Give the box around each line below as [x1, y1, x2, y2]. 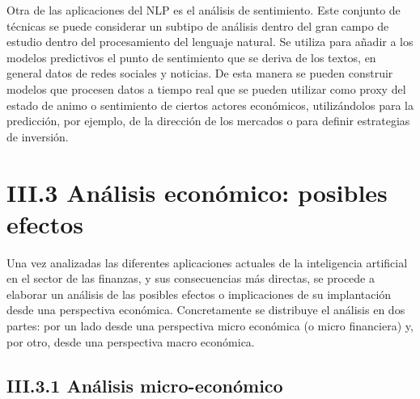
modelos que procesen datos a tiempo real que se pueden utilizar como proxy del [6, 80, 406, 97]
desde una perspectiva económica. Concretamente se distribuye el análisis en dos [6, 301, 405, 318]
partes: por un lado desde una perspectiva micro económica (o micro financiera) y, [6, 317, 414, 334]
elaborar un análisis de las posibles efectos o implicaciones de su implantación [6, 285, 392, 302]
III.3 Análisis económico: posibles [6, 175, 388, 208]
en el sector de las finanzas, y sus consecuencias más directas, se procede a [6, 270, 375, 287]
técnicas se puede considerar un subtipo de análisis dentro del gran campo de [6, 17, 389, 34]
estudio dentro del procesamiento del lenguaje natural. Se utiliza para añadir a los [6, 33, 414, 50]
